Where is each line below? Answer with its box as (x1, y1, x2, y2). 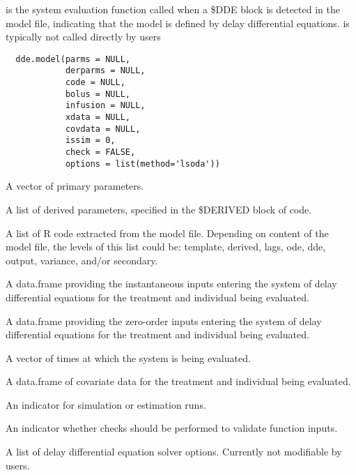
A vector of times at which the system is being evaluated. (6, 350, 251, 365)
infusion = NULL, (65, 100, 146, 111)
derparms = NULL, (65, 66, 146, 76)
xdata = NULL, (65, 112, 130, 123)
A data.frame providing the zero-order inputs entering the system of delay (6, 313, 322, 328)
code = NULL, (65, 77, 125, 88)
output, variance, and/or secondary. (6, 252, 158, 267)
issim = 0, (65, 135, 116, 146)
